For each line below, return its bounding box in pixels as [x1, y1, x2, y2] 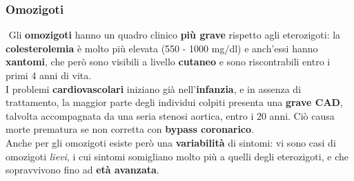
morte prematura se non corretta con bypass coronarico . [6, 122, 254, 136]
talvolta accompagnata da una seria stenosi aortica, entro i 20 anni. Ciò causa [6, 108, 335, 123]
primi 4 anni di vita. [6, 68, 92, 82]
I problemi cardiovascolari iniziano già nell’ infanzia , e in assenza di [6, 81, 302, 96]
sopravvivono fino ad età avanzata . [6, 162, 159, 177]
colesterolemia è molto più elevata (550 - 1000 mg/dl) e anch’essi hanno [6, 41, 318, 55]
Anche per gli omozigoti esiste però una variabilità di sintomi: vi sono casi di [6, 135, 336, 149]
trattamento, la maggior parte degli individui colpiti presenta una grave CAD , [6, 95, 343, 109]
